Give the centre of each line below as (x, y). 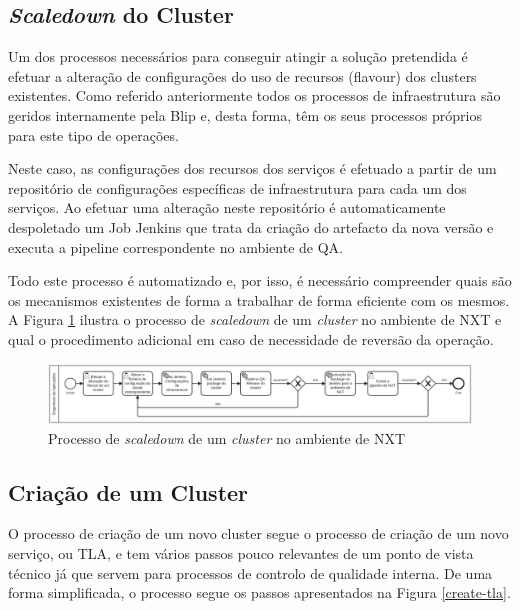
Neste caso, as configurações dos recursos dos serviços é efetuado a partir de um (252, 168)
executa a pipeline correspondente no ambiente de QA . (176, 246)
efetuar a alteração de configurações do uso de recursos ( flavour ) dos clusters (242, 75)
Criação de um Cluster (128, 491)
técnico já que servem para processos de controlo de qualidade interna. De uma (250, 572)
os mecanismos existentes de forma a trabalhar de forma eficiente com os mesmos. (259, 299)
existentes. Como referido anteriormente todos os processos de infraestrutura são (254, 95)
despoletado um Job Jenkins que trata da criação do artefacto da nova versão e (251, 226)
